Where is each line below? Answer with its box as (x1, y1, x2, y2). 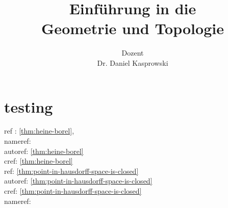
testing (4, 96, 53, 117)
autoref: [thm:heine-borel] (4, 145, 84, 156)
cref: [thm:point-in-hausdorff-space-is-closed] (4, 186, 142, 196)
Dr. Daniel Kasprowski (97, 57, 168, 68)
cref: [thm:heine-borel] (4, 155, 73, 166)
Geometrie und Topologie (41, 18, 224, 39)
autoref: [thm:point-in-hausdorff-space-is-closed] (4, 175, 153, 186)
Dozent (121, 47, 144, 58)
